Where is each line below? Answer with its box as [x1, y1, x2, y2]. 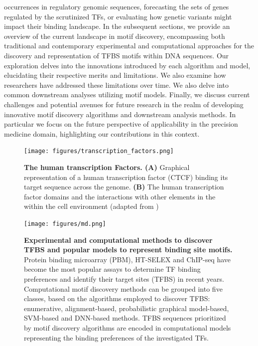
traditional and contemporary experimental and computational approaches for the [4, 40, 255, 51]
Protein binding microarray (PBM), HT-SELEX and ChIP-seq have [24, 254, 231, 264]
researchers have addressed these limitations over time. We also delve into [4, 79, 229, 90]
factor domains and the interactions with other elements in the [24, 191, 216, 201]
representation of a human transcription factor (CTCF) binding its [24, 172, 228, 182]
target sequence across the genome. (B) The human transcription [24, 181, 224, 192]
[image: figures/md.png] [24, 220, 106, 227]
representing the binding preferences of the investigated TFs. [24, 332, 209, 343]
